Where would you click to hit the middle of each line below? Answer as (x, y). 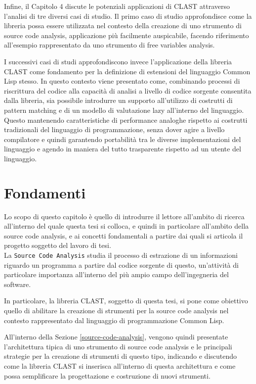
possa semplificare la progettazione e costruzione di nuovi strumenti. (107, 375)
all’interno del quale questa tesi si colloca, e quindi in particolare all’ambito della (127, 226)
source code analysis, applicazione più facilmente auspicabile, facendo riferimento (127, 35)
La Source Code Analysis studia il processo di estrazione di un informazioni (121, 255)
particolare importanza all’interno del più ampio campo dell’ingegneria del (116, 274)
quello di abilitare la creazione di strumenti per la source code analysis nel (116, 311)
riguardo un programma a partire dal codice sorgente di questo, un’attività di (121, 264)
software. (18, 284)
